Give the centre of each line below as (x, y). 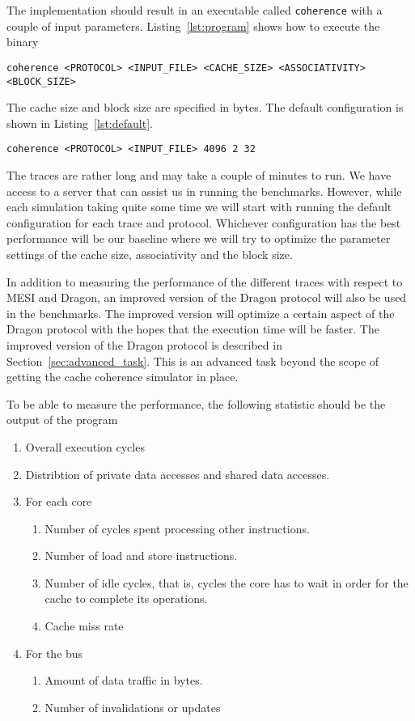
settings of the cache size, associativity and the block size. (150, 254)
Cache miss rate (84, 626)
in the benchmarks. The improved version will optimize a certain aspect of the (201, 313)
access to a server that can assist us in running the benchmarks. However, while (204, 191)
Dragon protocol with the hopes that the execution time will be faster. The (193, 329)
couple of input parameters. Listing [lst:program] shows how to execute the (193, 25)
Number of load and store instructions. (141, 556)
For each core (59, 501)
